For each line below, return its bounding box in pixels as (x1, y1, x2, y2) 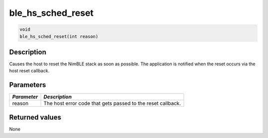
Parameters (9, 81, 46, 89)
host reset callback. (9, 68, 50, 74)
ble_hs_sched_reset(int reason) (19, 34, 99, 39)
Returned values (9, 113, 62, 121)
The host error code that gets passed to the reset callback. (43, 100, 181, 107)
